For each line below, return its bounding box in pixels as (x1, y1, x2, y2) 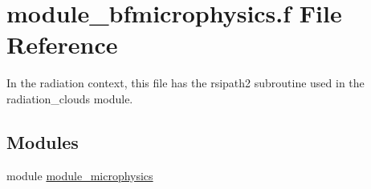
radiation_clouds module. (6, 90, 133, 107)
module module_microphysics (6, 167, 153, 183)
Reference (6, 28, 118, 61)
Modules (6, 129, 79, 154)
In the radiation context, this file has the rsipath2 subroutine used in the (6, 74, 365, 91)
